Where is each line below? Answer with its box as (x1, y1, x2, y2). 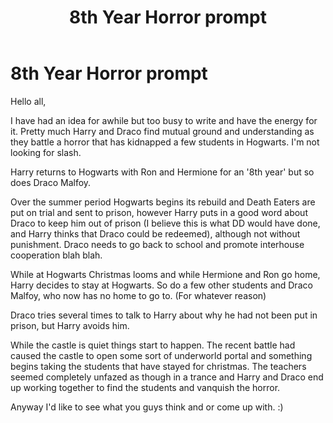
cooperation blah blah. (10, 249, 103, 261)
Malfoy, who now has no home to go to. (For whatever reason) (10, 289, 267, 301)
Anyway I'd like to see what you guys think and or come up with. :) (10, 401, 284, 413)
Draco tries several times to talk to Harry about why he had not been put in (10, 309, 318, 321)
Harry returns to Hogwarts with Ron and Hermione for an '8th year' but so (10, 166, 315, 178)
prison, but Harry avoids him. (10, 319, 130, 331)
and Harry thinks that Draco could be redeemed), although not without (10, 227, 301, 240)
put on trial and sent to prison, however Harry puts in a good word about (10, 206, 308, 218)
